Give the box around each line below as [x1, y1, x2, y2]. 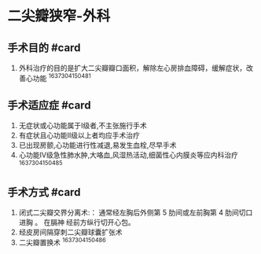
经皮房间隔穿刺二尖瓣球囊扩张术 [18, 227, 123, 237]
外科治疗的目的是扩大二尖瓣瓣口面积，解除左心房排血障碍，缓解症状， [18, 64, 247, 72]
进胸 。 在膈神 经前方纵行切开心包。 [18, 217, 135, 226]
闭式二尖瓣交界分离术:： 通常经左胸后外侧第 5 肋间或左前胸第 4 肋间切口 [18, 208, 253, 217]
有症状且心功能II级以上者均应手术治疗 [18, 131, 141, 140]
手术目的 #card [7, 41, 81, 54]
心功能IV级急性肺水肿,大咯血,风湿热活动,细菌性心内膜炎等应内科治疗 [18, 150, 239, 160]
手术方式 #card [7, 186, 81, 199]
